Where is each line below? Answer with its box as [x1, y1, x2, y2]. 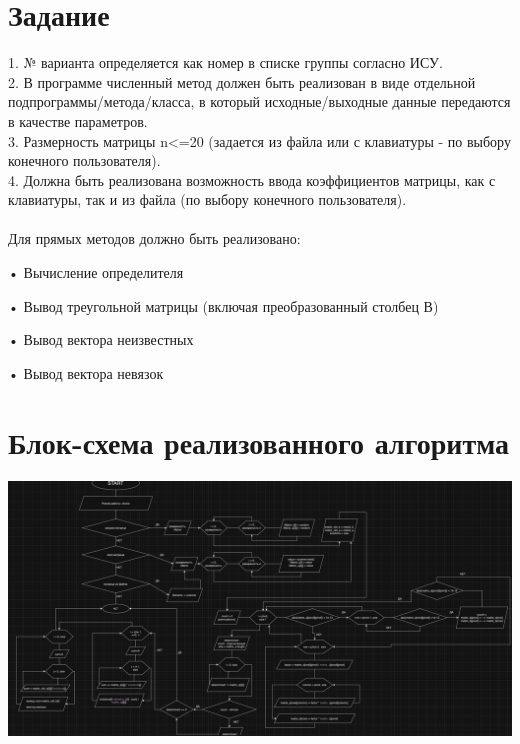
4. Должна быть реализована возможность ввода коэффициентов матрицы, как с [8, 169, 496, 190]
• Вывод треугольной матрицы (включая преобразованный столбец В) [8, 295, 439, 316]
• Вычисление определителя [8, 262, 184, 283]
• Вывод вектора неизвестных [8, 329, 194, 350]
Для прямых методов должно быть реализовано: [8, 228, 301, 249]
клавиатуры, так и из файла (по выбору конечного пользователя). [8, 189, 407, 210]
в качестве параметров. [8, 110, 148, 131]
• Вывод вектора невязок [8, 362, 164, 383]
